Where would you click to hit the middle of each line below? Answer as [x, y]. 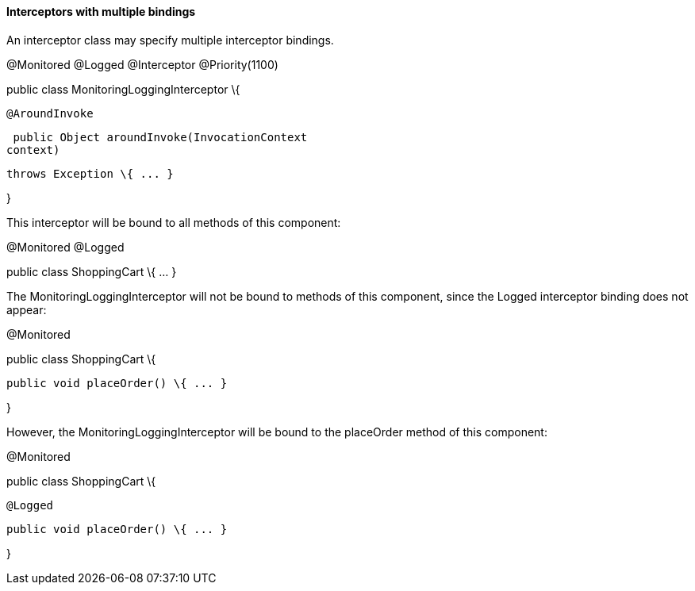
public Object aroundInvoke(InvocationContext [160, 137]
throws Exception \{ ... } [90, 173]
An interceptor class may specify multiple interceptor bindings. [170, 40]
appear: [27, 309]
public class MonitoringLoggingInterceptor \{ [123, 89]
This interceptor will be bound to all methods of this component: [174, 222]
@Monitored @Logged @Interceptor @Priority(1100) [142, 64]
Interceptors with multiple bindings [101, 12]
